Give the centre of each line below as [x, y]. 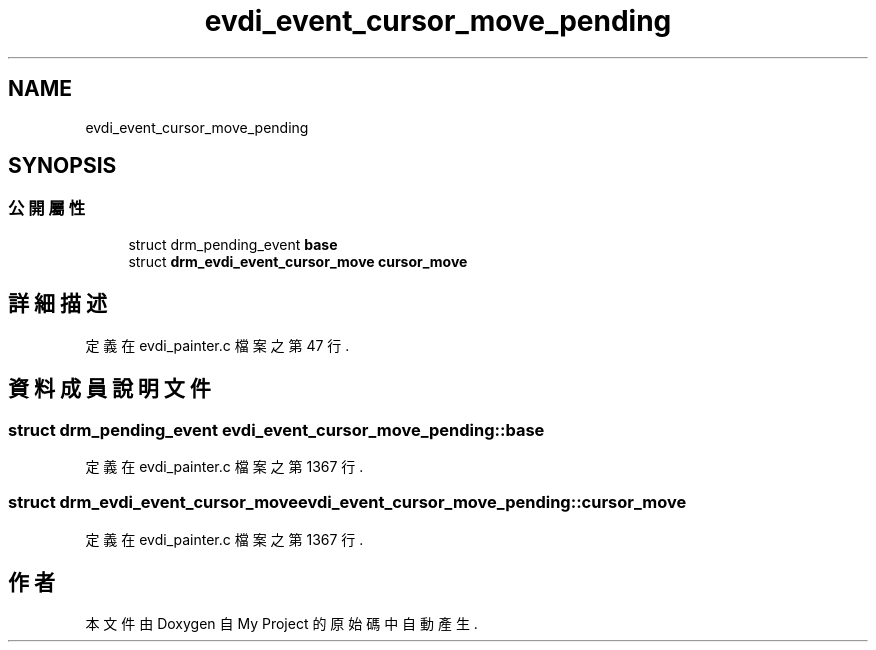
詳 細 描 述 [57, 304]
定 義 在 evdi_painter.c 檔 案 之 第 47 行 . [217, 345]
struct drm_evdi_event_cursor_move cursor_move [298, 261]
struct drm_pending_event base [233, 244]
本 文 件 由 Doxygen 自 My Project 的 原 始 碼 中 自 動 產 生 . [281, 624]
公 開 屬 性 [47, 208]
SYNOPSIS [62, 166]
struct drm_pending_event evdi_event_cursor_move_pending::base [276, 429]
